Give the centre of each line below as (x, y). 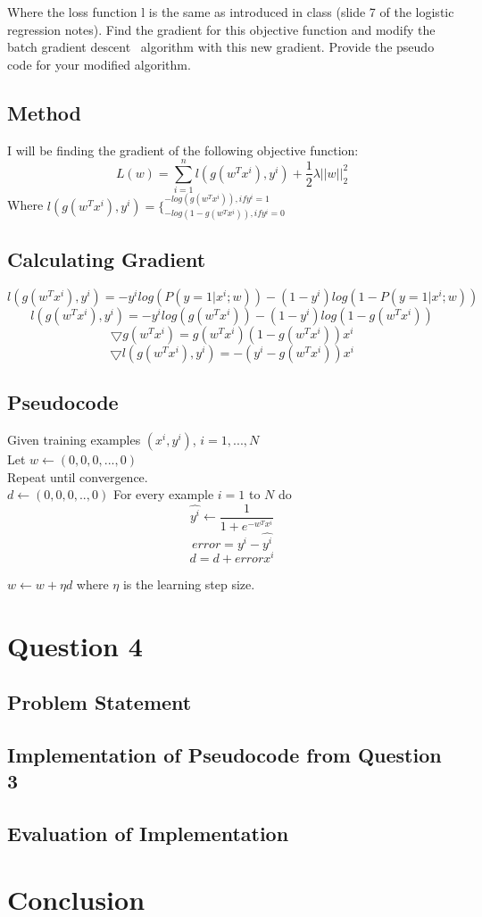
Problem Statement (100, 702)
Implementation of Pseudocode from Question (224, 754)
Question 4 (75, 645)
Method (44, 112)
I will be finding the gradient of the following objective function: (183, 150)
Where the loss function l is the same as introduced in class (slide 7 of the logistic (231, 12)
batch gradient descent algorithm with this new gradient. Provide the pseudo (221, 47)
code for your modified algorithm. (99, 64)
